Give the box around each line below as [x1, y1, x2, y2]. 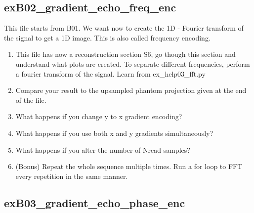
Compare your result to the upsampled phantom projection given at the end [15, 85, 247, 95]
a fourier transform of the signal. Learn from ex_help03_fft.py [15, 68, 206, 79]
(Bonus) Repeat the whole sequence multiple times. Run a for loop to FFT [15, 161, 243, 171]
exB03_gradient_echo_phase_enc [4, 195, 185, 210]
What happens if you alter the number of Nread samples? [15, 144, 190, 155]
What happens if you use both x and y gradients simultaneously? [15, 128, 213, 138]
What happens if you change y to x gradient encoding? [15, 111, 182, 122]
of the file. [15, 94, 46, 105]
